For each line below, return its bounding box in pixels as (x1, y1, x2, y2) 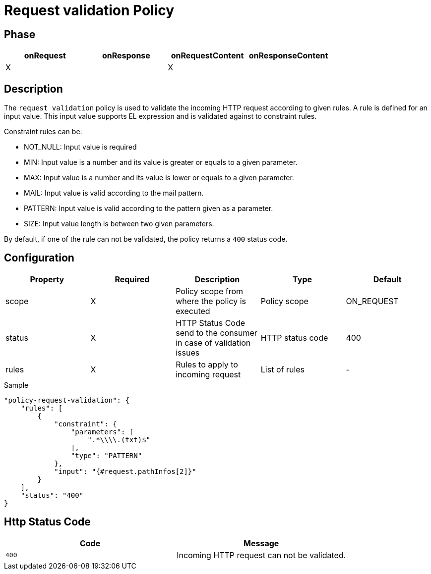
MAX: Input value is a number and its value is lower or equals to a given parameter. (24, 173, 294, 182)
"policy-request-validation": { (4, 396, 129, 404)
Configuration (4, 252, 74, 264)
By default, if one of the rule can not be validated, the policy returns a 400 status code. (4, 235, 288, 244)
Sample (4, 380, 29, 389)
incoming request (176, 369, 241, 379)
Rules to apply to (176, 359, 238, 369)
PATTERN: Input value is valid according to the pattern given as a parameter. (24, 204, 273, 213)
